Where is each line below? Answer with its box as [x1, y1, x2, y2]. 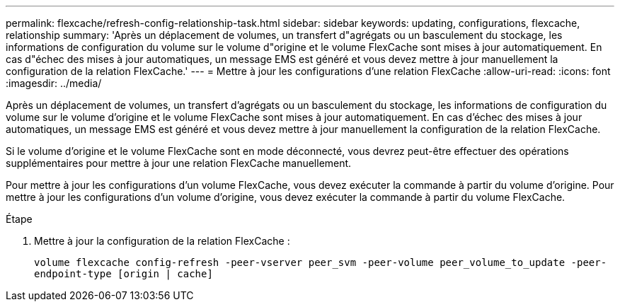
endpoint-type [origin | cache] [34, 268, 213, 279]
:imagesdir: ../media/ [6, 77, 102, 89]
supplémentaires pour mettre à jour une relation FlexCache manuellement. [6, 157, 352, 169]
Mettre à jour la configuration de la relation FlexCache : [34, 235, 290, 247]
